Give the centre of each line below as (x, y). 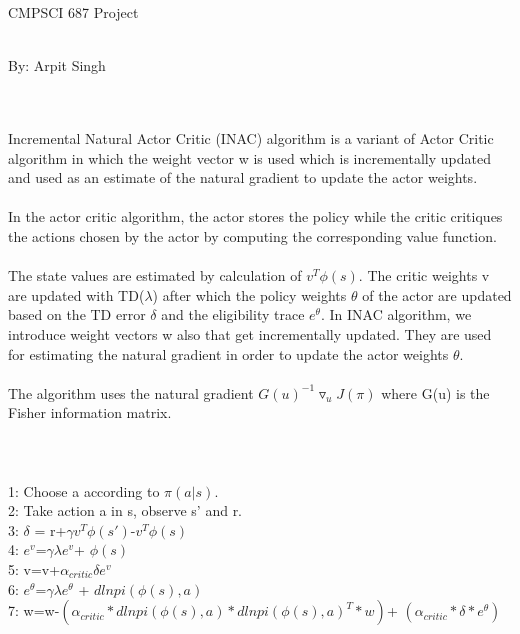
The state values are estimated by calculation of (155, 275)
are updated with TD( (76, 294)
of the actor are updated (437, 294)
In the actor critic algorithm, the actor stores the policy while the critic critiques (255, 216)
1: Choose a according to (84, 490)
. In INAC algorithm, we (396, 314)
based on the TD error (77, 314)
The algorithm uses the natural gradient (131, 392)
